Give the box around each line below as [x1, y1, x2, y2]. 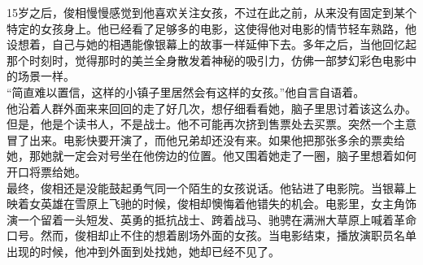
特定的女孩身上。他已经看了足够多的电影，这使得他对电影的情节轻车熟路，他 [7, 20, 416, 37]
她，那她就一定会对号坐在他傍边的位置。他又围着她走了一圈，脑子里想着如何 [7, 147, 416, 164]
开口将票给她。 [7, 163, 86, 180]
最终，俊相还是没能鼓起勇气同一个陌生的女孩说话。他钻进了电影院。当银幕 [7, 179, 405, 196]
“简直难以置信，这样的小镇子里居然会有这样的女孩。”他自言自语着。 [7, 83, 365, 100]
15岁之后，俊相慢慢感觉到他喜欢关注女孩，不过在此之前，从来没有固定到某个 [7, 4, 416, 20]
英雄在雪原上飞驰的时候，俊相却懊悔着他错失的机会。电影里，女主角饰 [40, 195, 416, 212]
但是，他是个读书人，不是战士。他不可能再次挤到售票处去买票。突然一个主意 [7, 115, 416, 132]
